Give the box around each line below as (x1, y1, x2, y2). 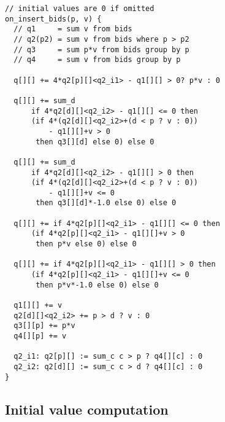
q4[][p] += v (13, 332, 67, 340)
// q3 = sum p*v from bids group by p (13, 45, 189, 54)
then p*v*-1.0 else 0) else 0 (36, 280, 159, 289)
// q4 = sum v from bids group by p (13, 55, 181, 64)
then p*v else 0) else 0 (36, 240, 137, 249)
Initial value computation (5, 399, 169, 418)
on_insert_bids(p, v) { (5, 14, 102, 23)
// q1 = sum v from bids (13, 25, 132, 34)
